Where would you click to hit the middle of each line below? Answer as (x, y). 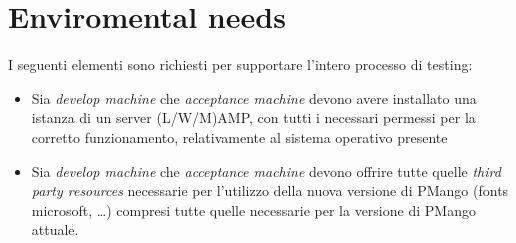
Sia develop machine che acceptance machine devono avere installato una (254, 97)
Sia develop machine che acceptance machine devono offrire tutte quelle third (266, 170)
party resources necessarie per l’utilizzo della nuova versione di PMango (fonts (270, 190)
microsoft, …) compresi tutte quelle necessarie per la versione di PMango (253, 209)
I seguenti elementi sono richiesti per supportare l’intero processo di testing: (240, 64)
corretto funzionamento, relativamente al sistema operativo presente (239, 136)
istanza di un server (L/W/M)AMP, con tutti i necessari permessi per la (253, 117)
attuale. (55, 229)
